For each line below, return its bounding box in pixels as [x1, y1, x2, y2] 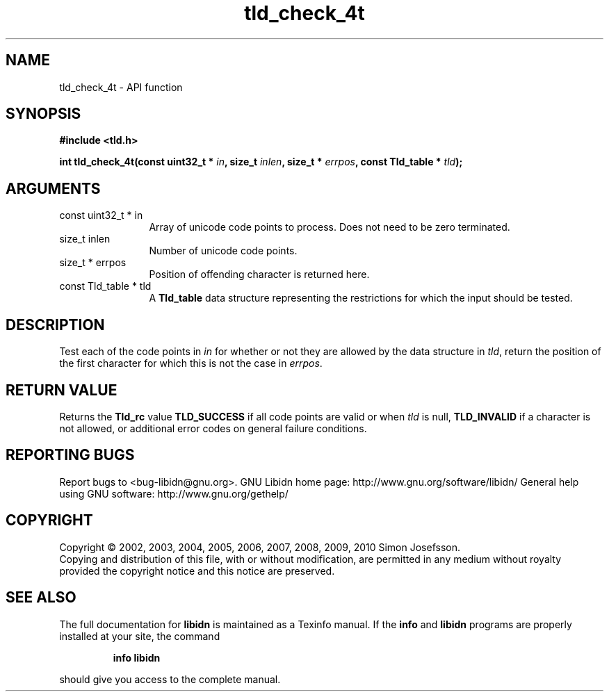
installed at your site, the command [59, 630, 220, 642]
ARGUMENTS [6, 179, 101, 197]
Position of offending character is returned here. [149, 268, 370, 281]
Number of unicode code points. [149, 245, 298, 257]
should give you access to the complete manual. [59, 673, 281, 685]
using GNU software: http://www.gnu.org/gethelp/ [59, 487, 289, 500]
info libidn [113, 651, 161, 664]
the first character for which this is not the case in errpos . [59, 357, 323, 370]
